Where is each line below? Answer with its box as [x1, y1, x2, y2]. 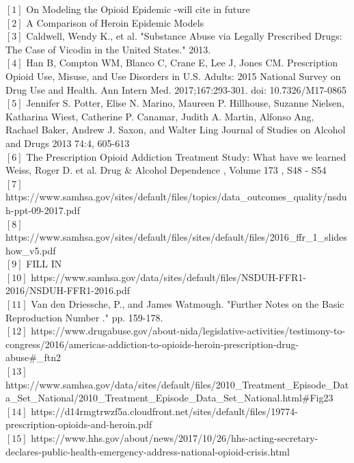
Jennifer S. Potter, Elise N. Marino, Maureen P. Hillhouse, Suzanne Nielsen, [26, 96, 344, 110]
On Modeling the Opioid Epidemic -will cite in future [26, 2, 250, 16]
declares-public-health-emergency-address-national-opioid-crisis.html [5, 444, 290, 458]
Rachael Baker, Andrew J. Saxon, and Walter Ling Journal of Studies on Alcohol [5, 122, 346, 137]
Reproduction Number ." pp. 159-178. [5, 310, 163, 324]
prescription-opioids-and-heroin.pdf [5, 417, 152, 432]
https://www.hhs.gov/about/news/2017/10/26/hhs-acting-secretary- [31, 431, 318, 445]
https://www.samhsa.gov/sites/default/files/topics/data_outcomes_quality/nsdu [5, 189, 347, 204]
